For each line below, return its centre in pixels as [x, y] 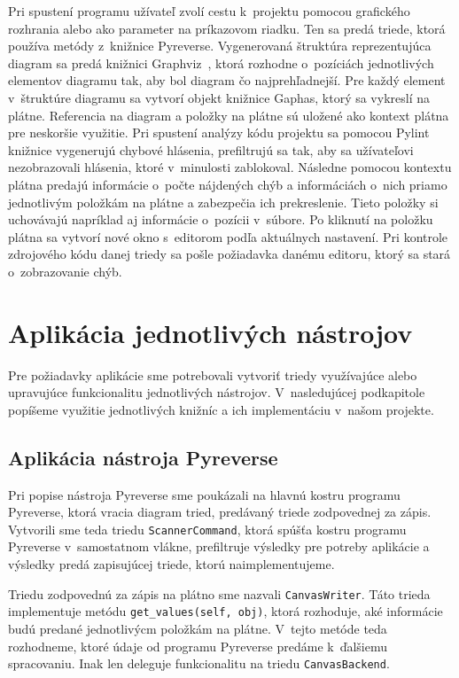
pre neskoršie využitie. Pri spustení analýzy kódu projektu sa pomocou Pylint [219, 132]
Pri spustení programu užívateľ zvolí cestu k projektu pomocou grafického [209, 11]
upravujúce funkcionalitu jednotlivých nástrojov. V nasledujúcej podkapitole [217, 392]
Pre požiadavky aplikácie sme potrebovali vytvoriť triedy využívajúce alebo [213, 374]
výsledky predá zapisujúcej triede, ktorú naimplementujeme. [171, 564]
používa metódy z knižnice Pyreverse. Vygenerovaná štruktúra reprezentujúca [220, 46]
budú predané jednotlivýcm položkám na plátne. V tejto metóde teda [198, 628]
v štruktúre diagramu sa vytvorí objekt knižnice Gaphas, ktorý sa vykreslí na [219, 97]
